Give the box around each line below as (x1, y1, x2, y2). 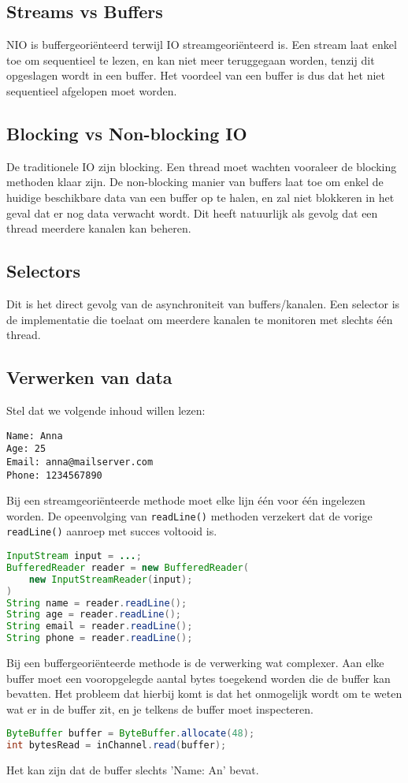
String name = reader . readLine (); (6, 597, 187, 609)
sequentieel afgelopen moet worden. (6, 82, 177, 99)
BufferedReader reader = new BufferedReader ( (6, 561, 249, 573)
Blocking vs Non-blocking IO (6, 121, 247, 145)
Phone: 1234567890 (6, 469, 102, 481)
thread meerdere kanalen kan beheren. (6, 220, 191, 237)
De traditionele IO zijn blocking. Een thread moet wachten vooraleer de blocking (6, 158, 397, 174)
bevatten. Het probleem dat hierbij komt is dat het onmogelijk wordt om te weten (6, 685, 402, 702)
